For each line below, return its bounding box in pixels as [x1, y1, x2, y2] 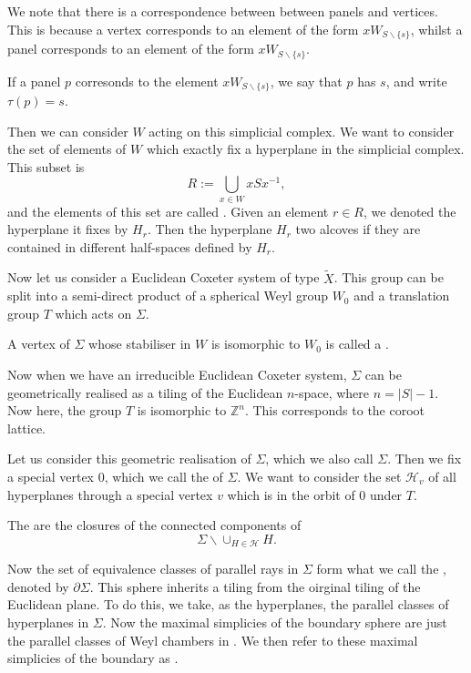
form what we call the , [316, 559, 446, 578]
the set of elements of [7, 139, 127, 158]
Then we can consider [7, 121, 128, 140]
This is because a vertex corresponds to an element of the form [7, 19, 359, 38]
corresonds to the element [75, 71, 219, 90]
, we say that [270, 71, 343, 90]
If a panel [7, 71, 61, 90]
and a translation [353, 286, 450, 305]
